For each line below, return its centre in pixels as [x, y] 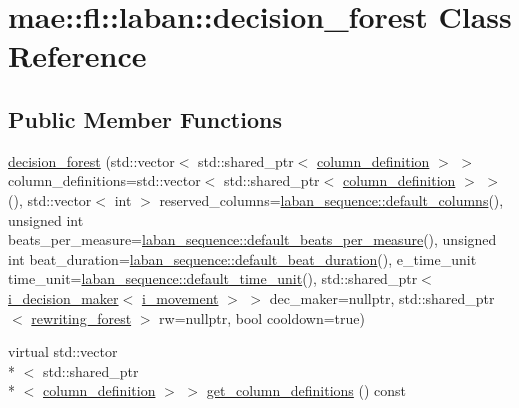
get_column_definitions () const [306, 390]
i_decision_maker [63, 297]
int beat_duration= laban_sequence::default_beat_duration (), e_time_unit [242, 258]
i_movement [180, 297]
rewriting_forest [81, 317]
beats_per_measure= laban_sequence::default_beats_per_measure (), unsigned [252, 239]
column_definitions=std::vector [104, 180]
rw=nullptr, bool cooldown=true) [262, 317]
